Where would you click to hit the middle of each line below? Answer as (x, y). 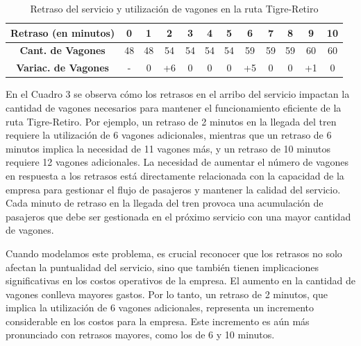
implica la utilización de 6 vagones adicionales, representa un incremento (160, 308)
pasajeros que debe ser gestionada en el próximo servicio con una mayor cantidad (178, 216)
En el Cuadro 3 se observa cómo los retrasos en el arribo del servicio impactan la (178, 94)
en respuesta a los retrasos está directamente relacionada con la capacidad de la (175, 175)
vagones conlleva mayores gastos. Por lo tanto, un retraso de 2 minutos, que (167, 294)
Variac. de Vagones (62, 68)
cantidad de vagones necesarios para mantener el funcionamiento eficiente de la (174, 107)
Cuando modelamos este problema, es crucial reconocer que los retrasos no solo (174, 253)
